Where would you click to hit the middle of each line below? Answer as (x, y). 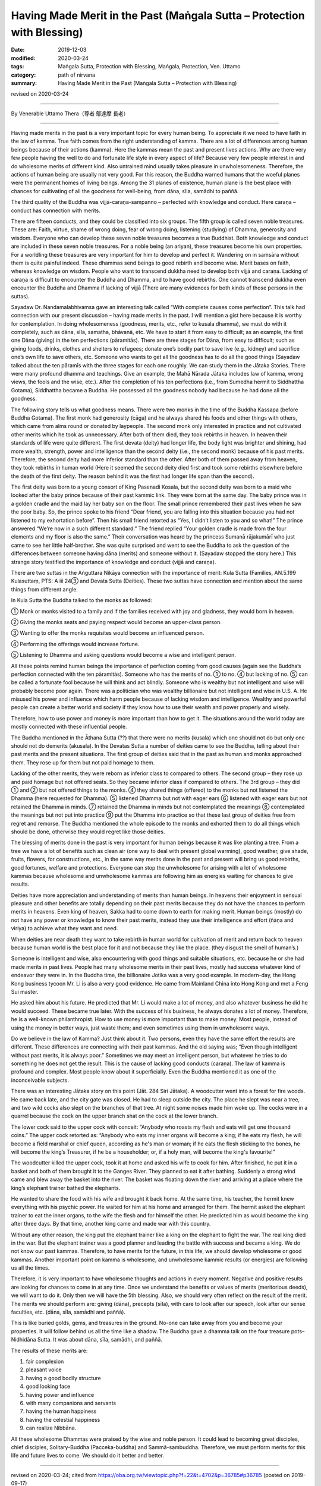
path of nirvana (76, 75)
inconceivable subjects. (40, 1080)
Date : (18, 50)
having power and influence (60, 1394)
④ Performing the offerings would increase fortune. (75, 644)
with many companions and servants (71, 1403)
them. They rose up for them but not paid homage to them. (83, 762)
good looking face (48, 1386)
